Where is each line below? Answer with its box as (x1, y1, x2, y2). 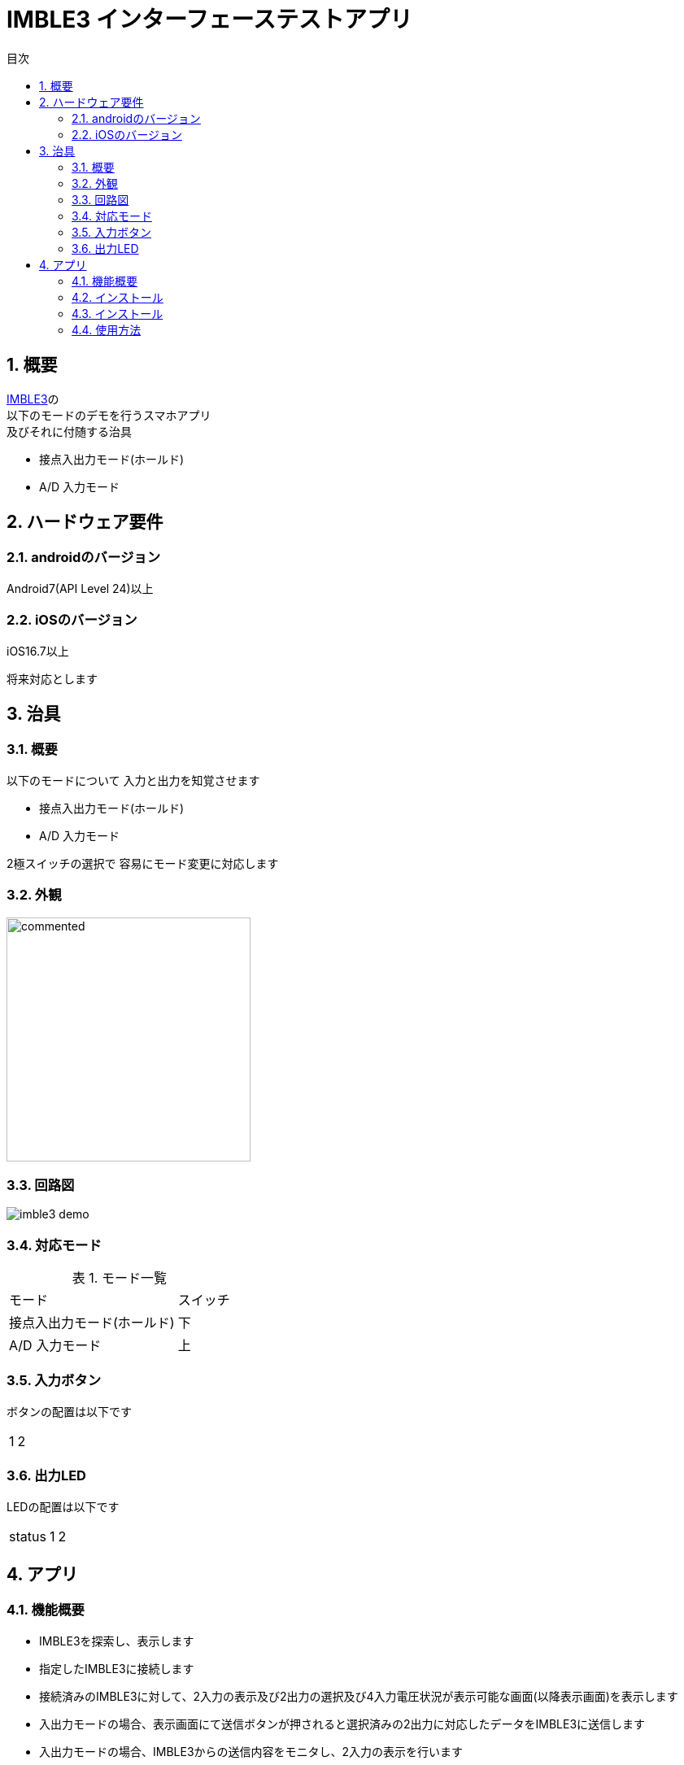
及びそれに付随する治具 (7, 424, 132, 438)
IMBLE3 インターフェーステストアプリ (7, 6, 412, 33)
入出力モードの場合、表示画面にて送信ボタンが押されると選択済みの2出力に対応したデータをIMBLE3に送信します (39, 1716, 646, 1731)
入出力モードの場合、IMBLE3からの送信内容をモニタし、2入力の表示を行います (39, 1744, 464, 1758)
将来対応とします (7, 671, 98, 686)
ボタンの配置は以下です (7, 1404, 132, 1419)
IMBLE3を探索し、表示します (39, 1633, 194, 1648)
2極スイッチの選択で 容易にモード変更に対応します (7, 856, 279, 870)
